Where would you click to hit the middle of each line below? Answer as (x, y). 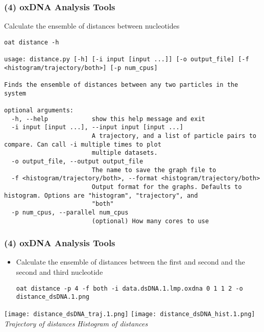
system (15, 93)
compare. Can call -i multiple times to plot (83, 144)
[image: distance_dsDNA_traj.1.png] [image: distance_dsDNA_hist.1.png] (130, 314)
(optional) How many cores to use (150, 221)
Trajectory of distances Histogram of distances (76, 323)
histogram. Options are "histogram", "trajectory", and (101, 195)
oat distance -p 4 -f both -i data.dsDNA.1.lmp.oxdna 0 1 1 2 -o (129, 288)
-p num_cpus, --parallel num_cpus (70, 212)
